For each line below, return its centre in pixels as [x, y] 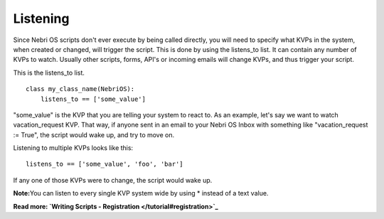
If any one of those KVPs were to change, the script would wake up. [113, 180]
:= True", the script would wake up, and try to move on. [94, 134]
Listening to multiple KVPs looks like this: [73, 148]
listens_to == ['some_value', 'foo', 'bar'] [105, 164]
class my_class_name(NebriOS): [80, 89]
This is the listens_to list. [49, 73]
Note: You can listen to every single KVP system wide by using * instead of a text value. [141, 193]
